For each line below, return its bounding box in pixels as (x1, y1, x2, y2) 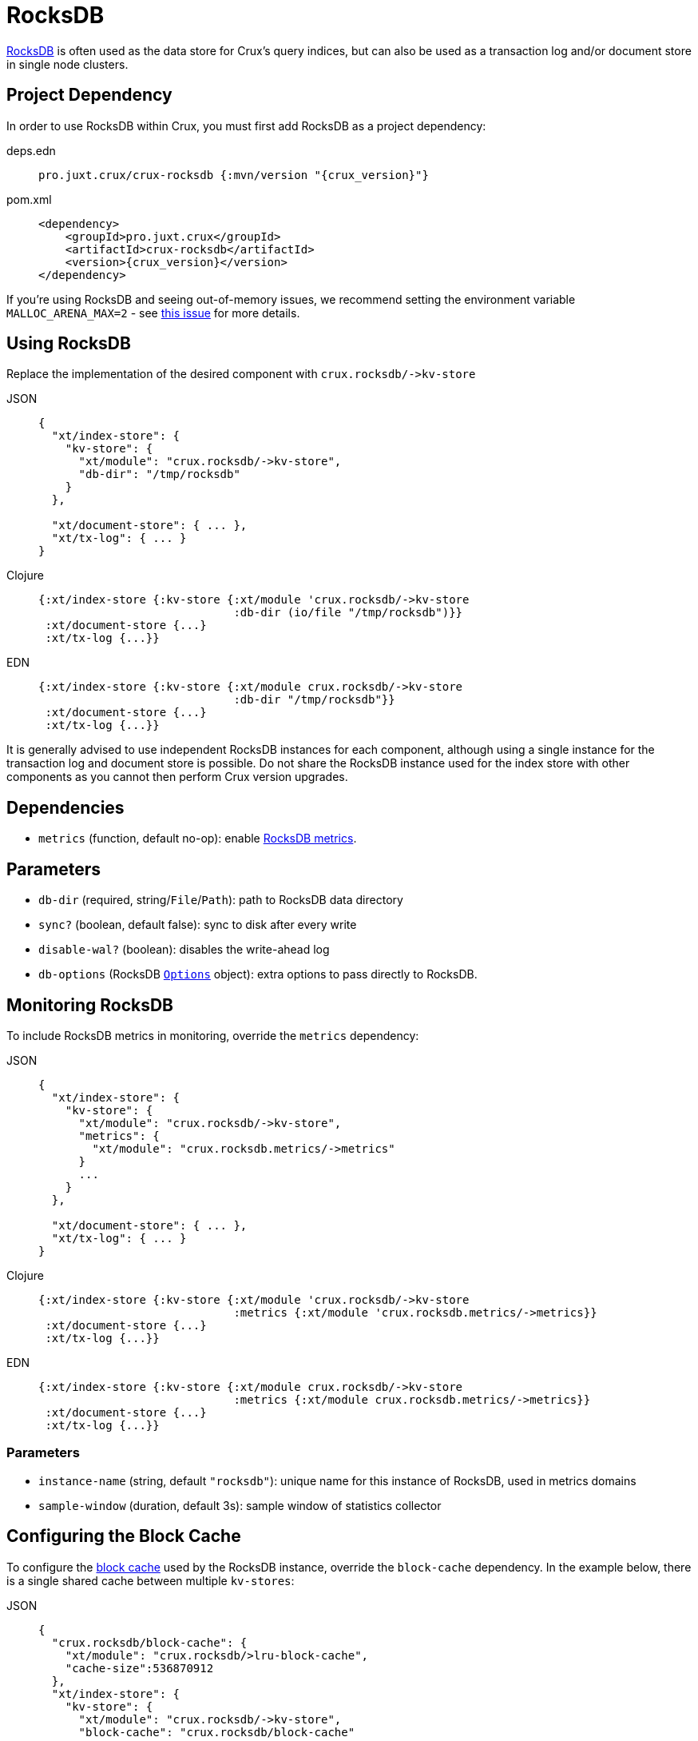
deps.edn (6, 143, 56, 157)
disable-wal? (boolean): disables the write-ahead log (38, 942, 330, 957)
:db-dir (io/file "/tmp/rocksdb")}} (233, 606, 463, 620)
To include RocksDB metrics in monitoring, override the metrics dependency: (6, 1028, 419, 1042)
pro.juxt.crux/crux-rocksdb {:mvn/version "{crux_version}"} (38, 168, 429, 181)
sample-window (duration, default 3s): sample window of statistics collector (38, 1498, 442, 1512)
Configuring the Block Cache (6, 1526, 241, 1547)
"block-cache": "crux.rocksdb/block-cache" (78, 1725, 355, 1739)
